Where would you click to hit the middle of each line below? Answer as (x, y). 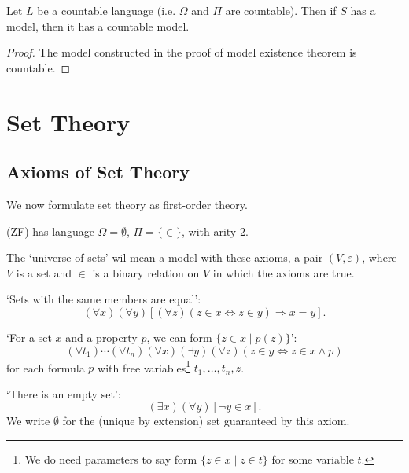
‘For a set (29, 337)
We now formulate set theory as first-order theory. (127, 204)
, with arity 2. (215, 231)
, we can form (179, 337)
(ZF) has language (50, 231)
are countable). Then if (281, 10)
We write (28, 421)
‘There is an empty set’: (64, 393)
